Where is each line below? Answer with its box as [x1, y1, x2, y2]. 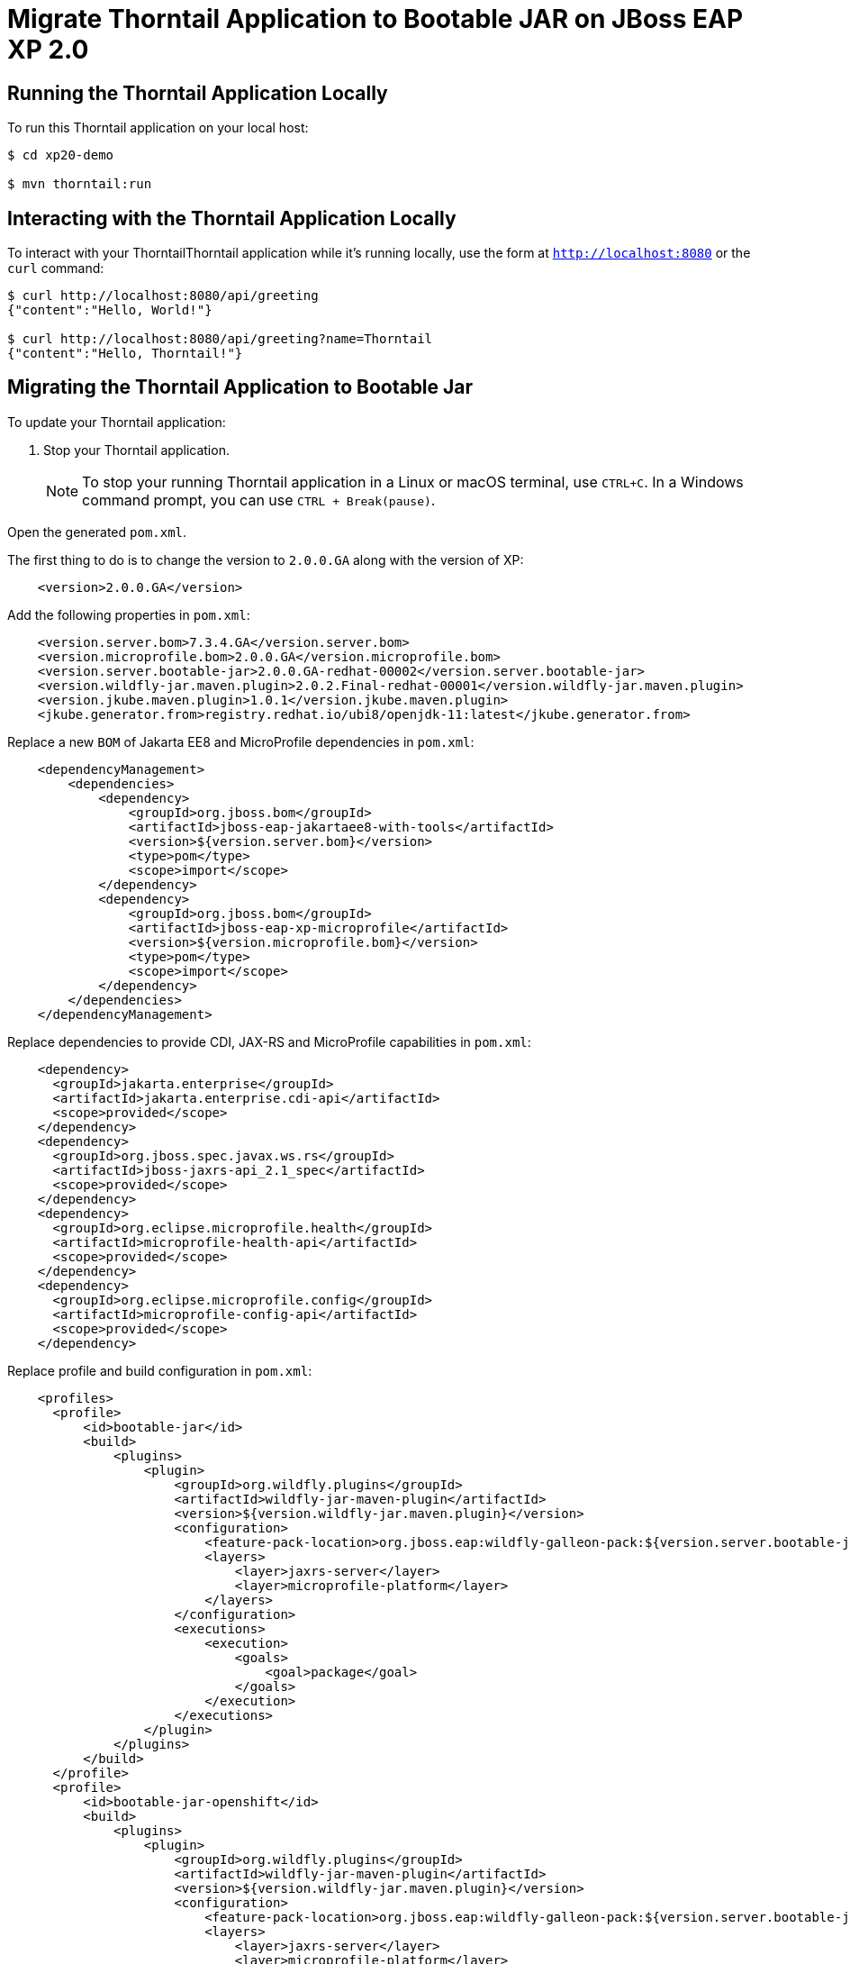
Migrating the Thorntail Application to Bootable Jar [7, 376, 474, 399]
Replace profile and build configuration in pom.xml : [7, 1362, 312, 1378]
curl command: [7, 260, 104, 277]
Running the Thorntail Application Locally [7, 81, 388, 105]
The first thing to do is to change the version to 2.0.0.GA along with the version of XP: [7, 551, 524, 568]
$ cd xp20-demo [7, 148, 114, 163]
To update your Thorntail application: [7, 414, 226, 430]
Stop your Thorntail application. [43, 441, 230, 458]
